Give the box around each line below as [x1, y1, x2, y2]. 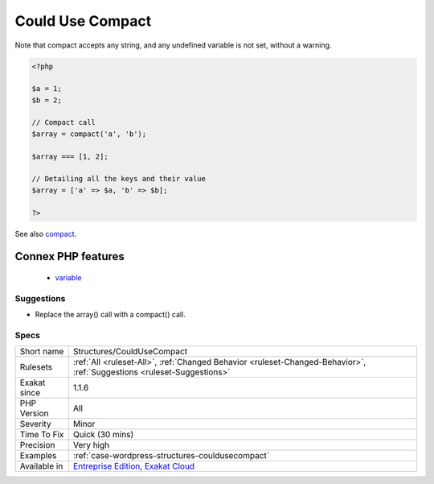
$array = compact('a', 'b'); [31, 129, 147, 139]
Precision [19, 440, 55, 451]
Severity [19, 419, 51, 430]
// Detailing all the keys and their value [31, 174, 207, 184]
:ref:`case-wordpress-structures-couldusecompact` [72, 450, 269, 461]
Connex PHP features [14, 250, 125, 263]
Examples [19, 450, 57, 461]
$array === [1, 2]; [31, 151, 108, 161]
